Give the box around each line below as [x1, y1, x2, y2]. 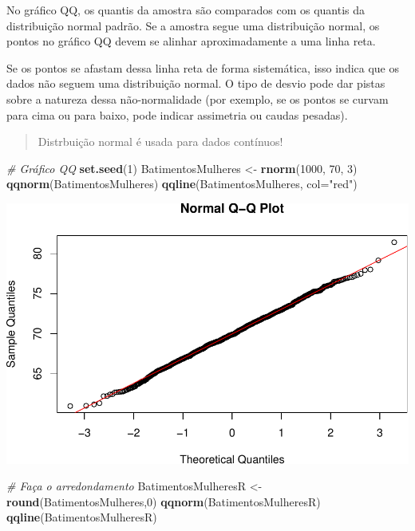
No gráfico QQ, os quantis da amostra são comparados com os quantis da [6, 2, 366, 18]
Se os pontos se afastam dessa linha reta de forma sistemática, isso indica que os [6, 59, 400, 76]
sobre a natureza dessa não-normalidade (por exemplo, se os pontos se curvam [6, 90, 389, 107]
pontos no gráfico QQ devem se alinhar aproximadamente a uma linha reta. [6, 33, 376, 49]
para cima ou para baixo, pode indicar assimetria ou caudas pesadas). [6, 106, 348, 123]
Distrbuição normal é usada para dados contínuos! [38, 133, 283, 150]
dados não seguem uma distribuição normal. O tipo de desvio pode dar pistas [6, 75, 385, 92]
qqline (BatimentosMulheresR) [6, 509, 157, 525]
